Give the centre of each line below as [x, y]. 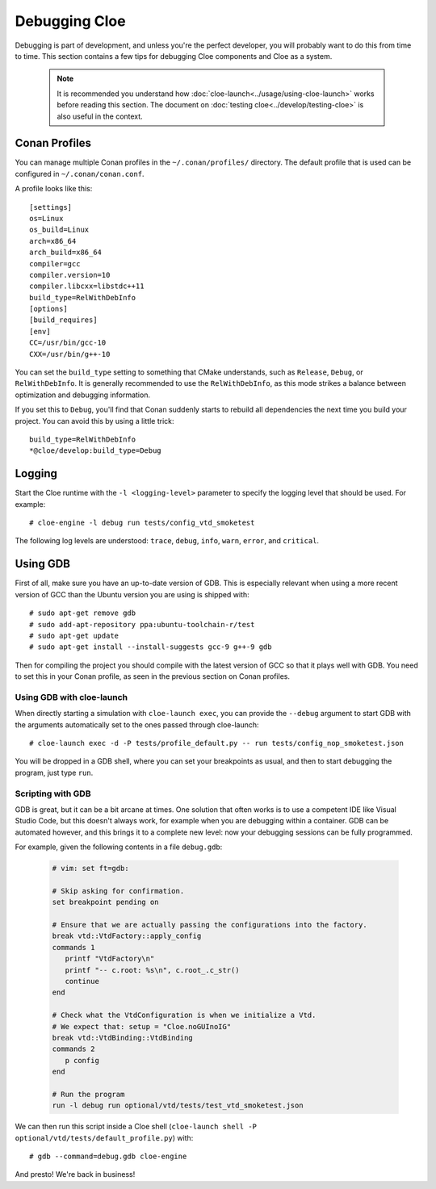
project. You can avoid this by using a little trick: [94, 421]
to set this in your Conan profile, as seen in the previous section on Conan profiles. [153, 676]
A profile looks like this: [54, 189]
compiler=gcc [55, 264]
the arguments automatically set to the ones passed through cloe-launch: [137, 724]
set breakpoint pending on [105, 902]
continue [82, 982]
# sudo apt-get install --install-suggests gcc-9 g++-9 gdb [151, 647]
